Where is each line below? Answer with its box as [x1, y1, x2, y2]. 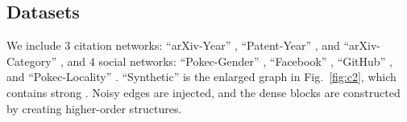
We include [6, 37, 61, 54]
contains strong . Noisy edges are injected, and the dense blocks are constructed [6, 83, 401, 100]
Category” [6, 52, 57, 69]
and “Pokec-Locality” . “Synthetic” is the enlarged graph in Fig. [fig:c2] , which [6, 68, 397, 85]
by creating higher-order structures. [6, 100, 182, 116]
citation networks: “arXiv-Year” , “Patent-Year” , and [74, 37, 340, 54]
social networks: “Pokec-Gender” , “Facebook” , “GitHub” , [98, 52, 392, 69]
